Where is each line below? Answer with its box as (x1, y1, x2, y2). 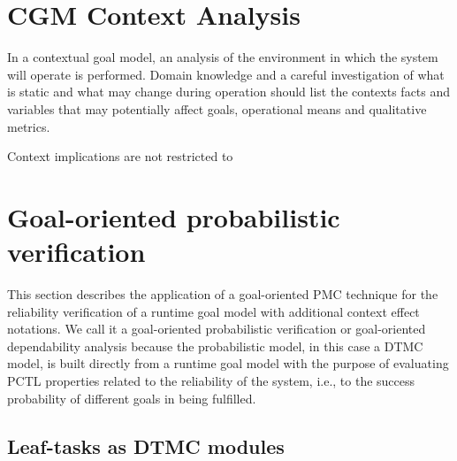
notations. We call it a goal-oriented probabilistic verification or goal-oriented (7, 319, 426, 338)
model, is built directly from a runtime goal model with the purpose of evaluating (7, 354, 449, 373)
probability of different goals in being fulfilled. (7, 388, 256, 407)
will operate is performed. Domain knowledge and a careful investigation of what (7, 65, 445, 83)
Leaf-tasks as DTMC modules (7, 432, 285, 459)
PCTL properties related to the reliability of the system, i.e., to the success (7, 371, 415, 389)
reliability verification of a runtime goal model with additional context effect (7, 302, 420, 320)
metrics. (7, 117, 50, 135)
